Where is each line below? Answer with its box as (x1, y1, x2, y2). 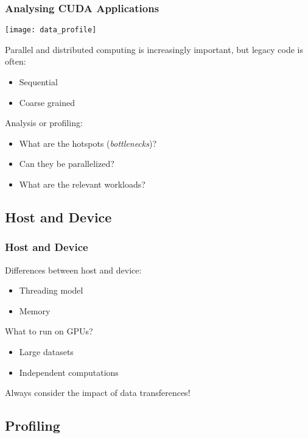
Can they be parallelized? (19, 157, 114, 170)
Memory (19, 304, 51, 317)
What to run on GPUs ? (5, 325, 93, 337)
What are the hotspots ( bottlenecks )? (19, 136, 157, 149)
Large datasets (19, 345, 74, 358)
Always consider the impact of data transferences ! (5, 386, 191, 399)
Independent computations (19, 366, 119, 378)
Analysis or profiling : (5, 116, 83, 129)
